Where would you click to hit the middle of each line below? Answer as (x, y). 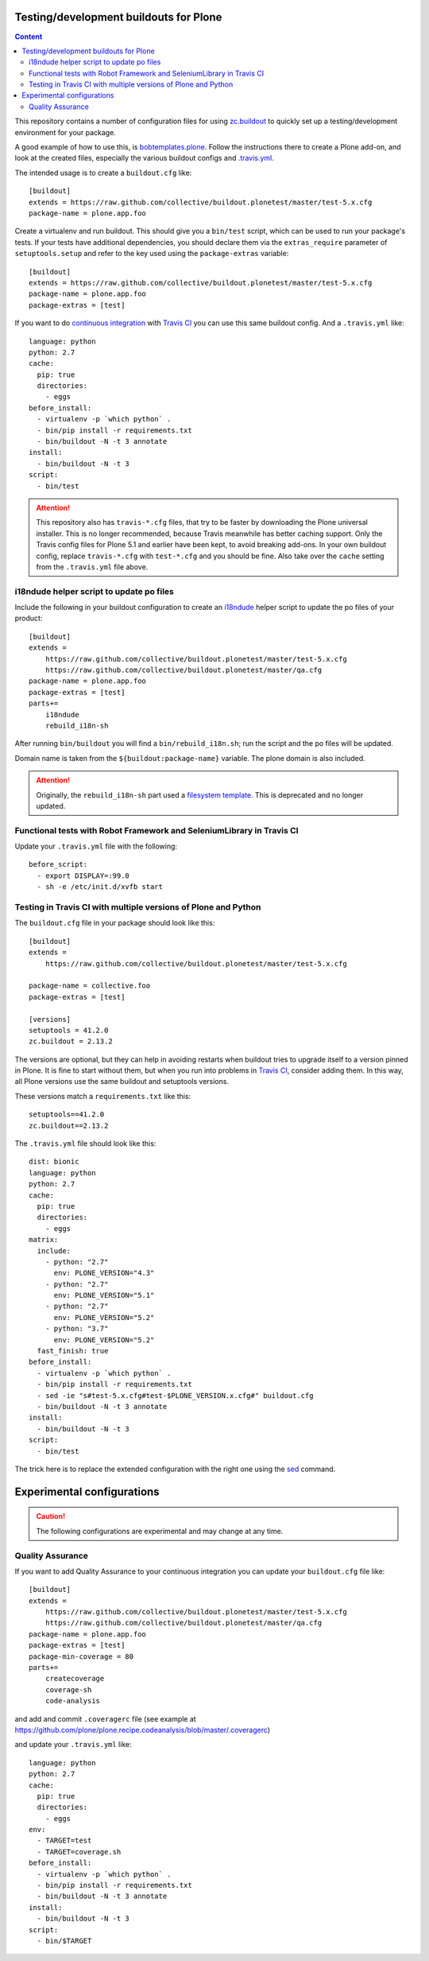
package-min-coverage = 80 (81, 1656)
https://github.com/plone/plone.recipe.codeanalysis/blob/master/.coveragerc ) (142, 1730)
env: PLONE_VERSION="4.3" (104, 1273)
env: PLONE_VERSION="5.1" (104, 1295)
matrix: (44, 1240)
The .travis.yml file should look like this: (85, 1144)
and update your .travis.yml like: (73, 1745)
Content (29, 37)
